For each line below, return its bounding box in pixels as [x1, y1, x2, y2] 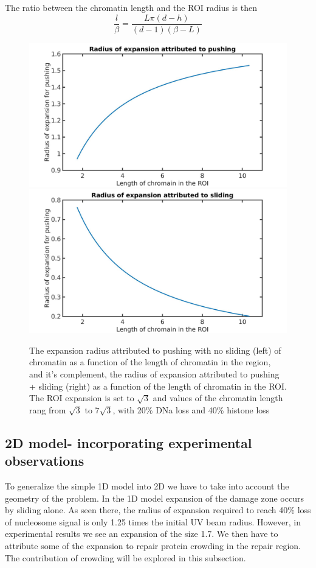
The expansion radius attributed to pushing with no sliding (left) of [29, 343, 281, 356]
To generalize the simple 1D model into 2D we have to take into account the [5, 480, 289, 493]
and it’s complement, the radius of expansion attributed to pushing [29, 368, 280, 380]
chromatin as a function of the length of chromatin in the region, [29, 356, 271, 368]
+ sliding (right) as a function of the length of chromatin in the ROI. [29, 379, 287, 392]
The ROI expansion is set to [29, 391, 134, 404]
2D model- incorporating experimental [5, 433, 252, 452]
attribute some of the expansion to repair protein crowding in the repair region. [5, 539, 301, 552]
